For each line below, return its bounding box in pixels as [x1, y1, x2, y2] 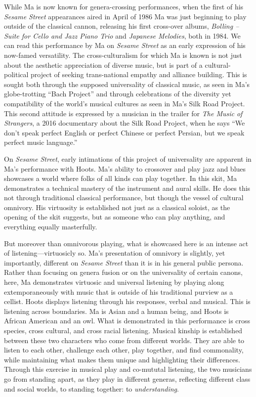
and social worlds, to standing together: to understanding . [4, 383, 179, 394]
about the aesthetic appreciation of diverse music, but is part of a [4, 59, 203, 70]
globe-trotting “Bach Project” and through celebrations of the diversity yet [4, 88, 231, 99]
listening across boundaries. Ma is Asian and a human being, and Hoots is [4, 306, 229, 316]
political [4, 69, 29, 80]
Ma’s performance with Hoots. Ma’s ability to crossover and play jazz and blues [4, 163, 246, 174]
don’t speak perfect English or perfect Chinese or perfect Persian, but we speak [4, 127, 245, 137]
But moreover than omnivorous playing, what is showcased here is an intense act [4, 238, 249, 248]
